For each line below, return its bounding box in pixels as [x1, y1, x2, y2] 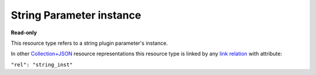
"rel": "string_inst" [11, 61, 73, 68]
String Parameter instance [11, 9, 142, 22]
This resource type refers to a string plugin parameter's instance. [11, 40, 168, 47]
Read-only [11, 29, 37, 36]
